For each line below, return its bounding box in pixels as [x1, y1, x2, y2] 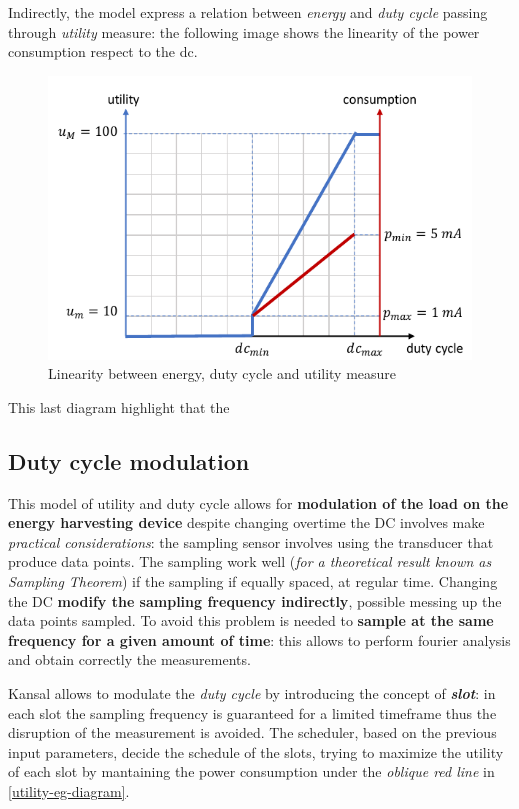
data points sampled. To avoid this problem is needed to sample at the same [8, 610, 494, 631]
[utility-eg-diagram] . [8, 780, 130, 801]
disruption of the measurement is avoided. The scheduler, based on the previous [8, 722, 497, 743]
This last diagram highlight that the [8, 396, 230, 417]
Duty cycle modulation [8, 445, 250, 476]
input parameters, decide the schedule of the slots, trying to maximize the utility [8, 741, 504, 762]
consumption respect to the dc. [8, 41, 198, 62]
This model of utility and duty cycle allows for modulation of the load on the [8, 492, 509, 513]
